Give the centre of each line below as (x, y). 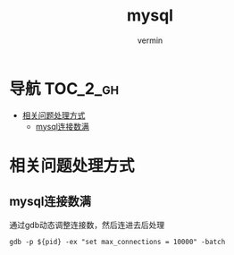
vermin (150, 40)
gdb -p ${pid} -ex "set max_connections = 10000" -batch (117, 242)
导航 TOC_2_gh (64, 88)
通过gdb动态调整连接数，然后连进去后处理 (87, 225)
